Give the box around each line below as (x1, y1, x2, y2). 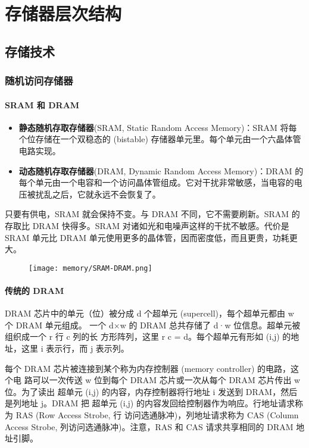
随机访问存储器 (5, 73, 73, 88)
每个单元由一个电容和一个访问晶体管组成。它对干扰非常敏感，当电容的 (18, 176, 294, 189)
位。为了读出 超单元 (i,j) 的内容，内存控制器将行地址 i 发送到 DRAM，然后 (5, 385, 298, 397)
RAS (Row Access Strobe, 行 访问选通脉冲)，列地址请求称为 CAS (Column (15, 408, 299, 421)
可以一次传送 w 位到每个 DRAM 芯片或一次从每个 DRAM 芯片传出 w (32, 374, 301, 386)
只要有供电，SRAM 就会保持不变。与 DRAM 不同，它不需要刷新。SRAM (5, 208, 289, 220)
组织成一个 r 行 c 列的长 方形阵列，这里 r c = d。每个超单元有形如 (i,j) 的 (5, 330, 291, 343)
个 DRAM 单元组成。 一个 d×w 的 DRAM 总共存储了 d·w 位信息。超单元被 (5, 318, 301, 331)
